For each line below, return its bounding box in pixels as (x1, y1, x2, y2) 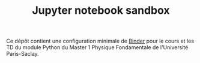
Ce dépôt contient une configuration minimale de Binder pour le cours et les (6, 37, 194, 45)
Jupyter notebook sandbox (32, 4, 170, 17)
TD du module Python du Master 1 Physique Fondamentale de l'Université (6, 44, 189, 51)
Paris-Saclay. (6, 50, 39, 58)
